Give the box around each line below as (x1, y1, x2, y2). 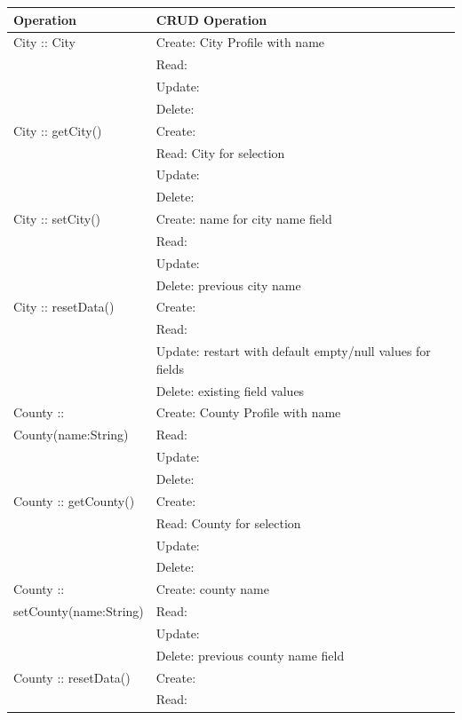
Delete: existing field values (155, 381, 305, 400)
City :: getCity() (13, 121, 102, 139)
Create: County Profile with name (155, 403, 341, 422)
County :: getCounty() (13, 491, 135, 510)
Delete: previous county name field (155, 645, 345, 664)
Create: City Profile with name (155, 33, 325, 51)
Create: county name (155, 580, 269, 598)
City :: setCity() (13, 210, 101, 228)
